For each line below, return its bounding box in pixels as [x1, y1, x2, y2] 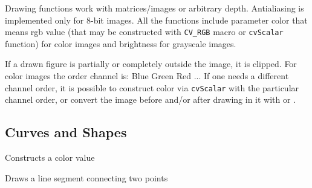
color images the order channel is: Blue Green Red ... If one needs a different [5, 70, 289, 82]
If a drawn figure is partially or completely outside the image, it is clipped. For [5, 57, 297, 70]
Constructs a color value [5, 151, 95, 164]
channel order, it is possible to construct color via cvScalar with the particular [5, 81, 299, 94]
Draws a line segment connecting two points [5, 171, 168, 184]
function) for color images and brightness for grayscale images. [5, 37, 236, 50]
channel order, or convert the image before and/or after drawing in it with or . [5, 93, 296, 106]
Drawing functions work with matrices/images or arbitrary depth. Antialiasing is [5, 2, 304, 14]
